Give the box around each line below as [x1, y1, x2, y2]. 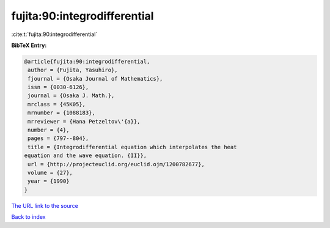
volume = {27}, [28, 169, 73, 176]
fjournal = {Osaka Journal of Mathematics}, [28, 75, 163, 82]
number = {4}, [28, 127, 70, 134]
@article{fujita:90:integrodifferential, [24, 58, 150, 65]
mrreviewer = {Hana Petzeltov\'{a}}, [28, 118, 141, 125]
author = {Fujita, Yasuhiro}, [28, 67, 119, 73]
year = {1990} [28, 178, 70, 185]
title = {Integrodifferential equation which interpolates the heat [28, 144, 237, 150]
